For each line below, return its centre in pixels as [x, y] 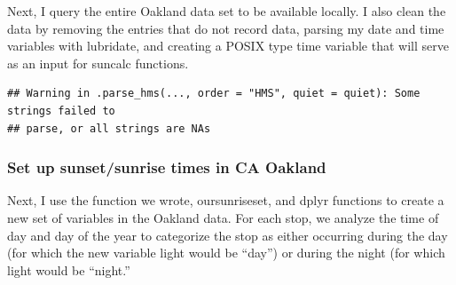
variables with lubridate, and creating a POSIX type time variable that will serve [228, 46]
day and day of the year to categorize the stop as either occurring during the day [228, 235]
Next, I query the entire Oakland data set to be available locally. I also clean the [227, 11]
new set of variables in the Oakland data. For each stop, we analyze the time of [223, 217]
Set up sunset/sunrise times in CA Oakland [167, 167]
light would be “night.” [69, 269]
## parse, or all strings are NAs [109, 128]
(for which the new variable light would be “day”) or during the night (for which [226, 253]
